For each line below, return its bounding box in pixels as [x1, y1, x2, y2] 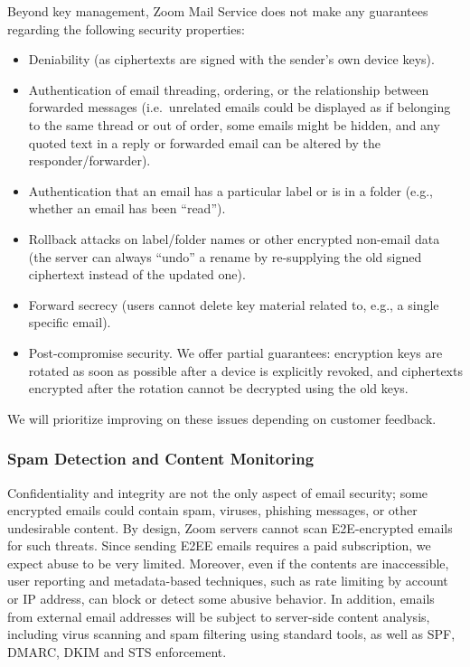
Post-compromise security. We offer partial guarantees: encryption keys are [28, 343, 443, 362]
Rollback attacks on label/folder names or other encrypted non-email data [28, 229, 440, 248]
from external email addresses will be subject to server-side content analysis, [7, 606, 430, 625]
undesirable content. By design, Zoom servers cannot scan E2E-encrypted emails [7, 518, 453, 537]
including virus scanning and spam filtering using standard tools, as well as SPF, [7, 625, 456, 644]
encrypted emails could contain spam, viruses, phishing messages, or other [7, 501, 418, 520]
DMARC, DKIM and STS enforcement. [7, 642, 227, 661]
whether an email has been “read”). [28, 199, 226, 218]
